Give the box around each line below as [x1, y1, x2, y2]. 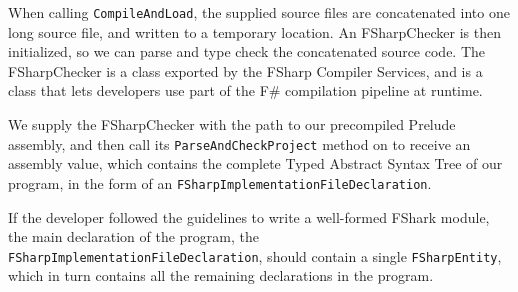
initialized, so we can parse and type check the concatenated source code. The [8, 41, 486, 62]
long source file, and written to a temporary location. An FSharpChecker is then [8, 21, 501, 42]
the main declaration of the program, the [8, 226, 259, 247]
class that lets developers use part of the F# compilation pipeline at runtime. [8, 80, 483, 101]
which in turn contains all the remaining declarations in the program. [8, 265, 434, 286]
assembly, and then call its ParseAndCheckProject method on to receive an [8, 133, 471, 154]
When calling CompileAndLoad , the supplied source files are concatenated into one [8, 2, 510, 22]
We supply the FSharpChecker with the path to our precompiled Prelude [8, 114, 456, 135]
